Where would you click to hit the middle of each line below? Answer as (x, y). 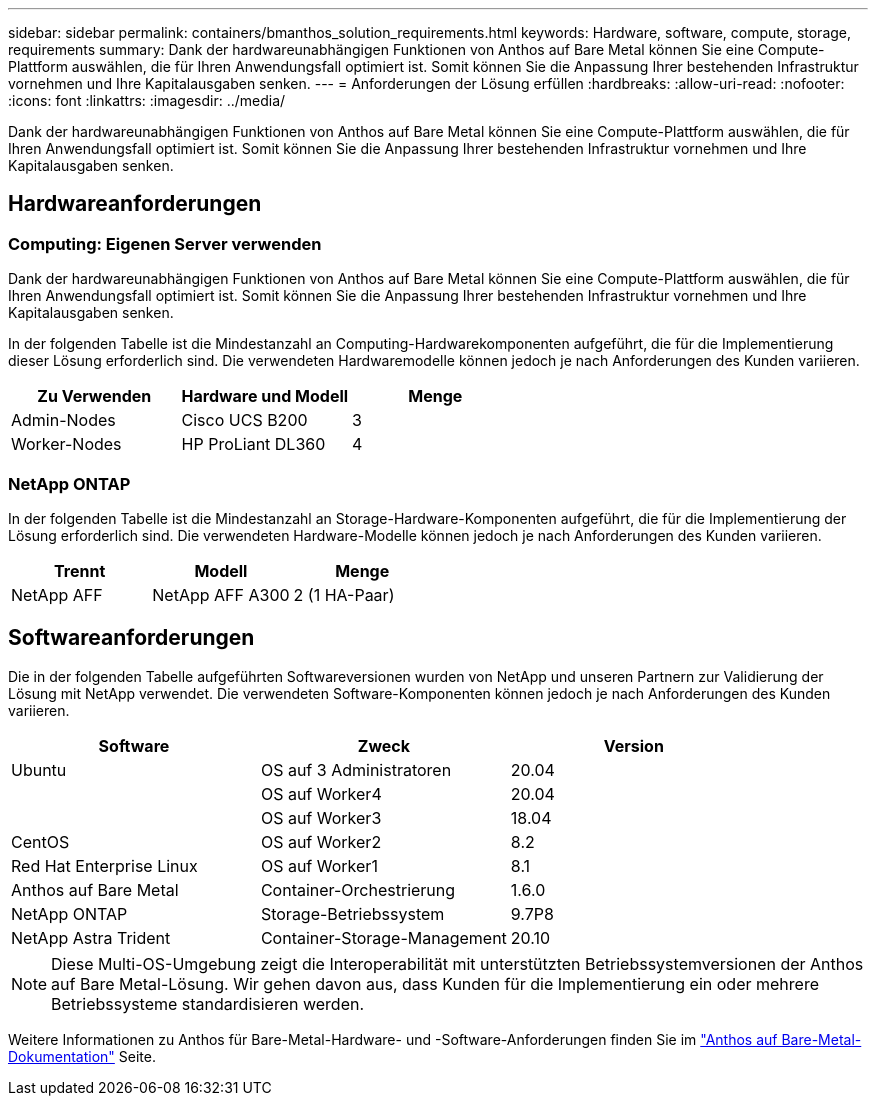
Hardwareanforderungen (135, 204)
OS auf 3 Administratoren (356, 769)
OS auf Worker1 (319, 865)
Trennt (80, 570)
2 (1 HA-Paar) (344, 594)
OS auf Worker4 (321, 793)
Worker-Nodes (66, 444)
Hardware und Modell (265, 396)
